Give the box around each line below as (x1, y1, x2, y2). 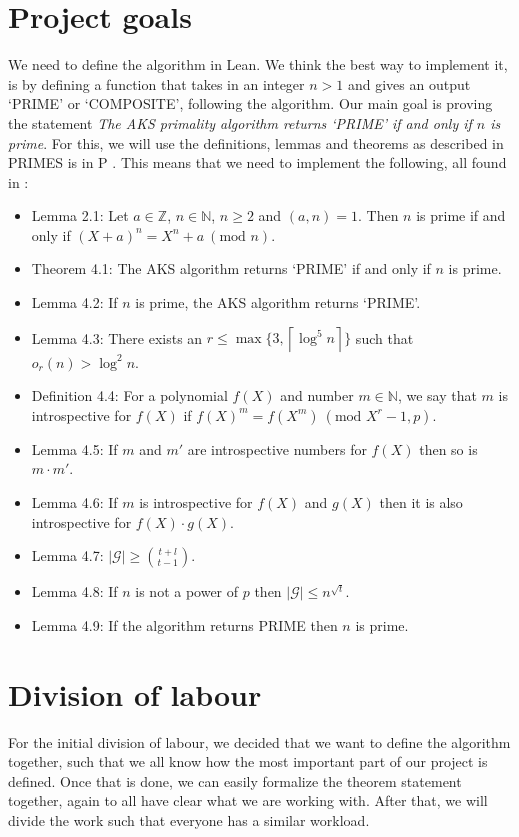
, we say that (397, 385, 477, 406)
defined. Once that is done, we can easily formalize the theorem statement (8, 770, 462, 791)
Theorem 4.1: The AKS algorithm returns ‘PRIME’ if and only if (31, 258, 431, 279)
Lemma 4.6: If (31, 492, 118, 513)
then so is (419, 438, 478, 459)
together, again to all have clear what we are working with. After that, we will (8, 790, 488, 811)
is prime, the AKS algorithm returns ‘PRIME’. (135, 292, 421, 313)
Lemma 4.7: (31, 545, 104, 566)
